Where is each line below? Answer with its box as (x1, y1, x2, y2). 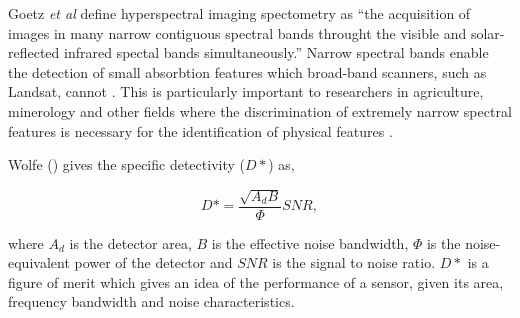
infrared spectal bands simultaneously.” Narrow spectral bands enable (64, 42, 489, 63)
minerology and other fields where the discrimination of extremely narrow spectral (8, 100, 512, 121)
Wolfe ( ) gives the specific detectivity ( (8, 154, 245, 175)
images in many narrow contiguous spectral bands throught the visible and (8, 22, 467, 43)
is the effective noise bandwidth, (211, 232, 409, 253)
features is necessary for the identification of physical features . (8, 120, 393, 141)
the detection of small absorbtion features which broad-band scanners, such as (8, 61, 487, 82)
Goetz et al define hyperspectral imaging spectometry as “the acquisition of (8, 3, 471, 23)
